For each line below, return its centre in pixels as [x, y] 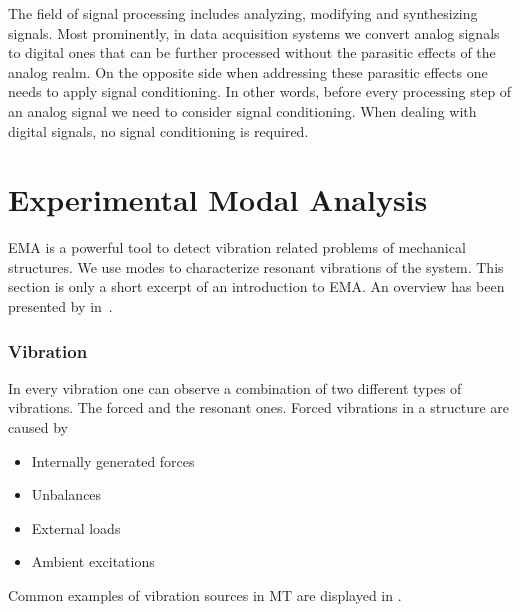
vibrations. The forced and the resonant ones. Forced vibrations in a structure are [259, 407]
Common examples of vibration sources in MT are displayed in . [205, 595]
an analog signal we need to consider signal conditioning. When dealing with [242, 110]
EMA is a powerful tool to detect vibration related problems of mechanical [237, 247]
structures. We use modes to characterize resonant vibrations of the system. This [256, 266]
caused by [38, 427]
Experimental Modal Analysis [218, 199]
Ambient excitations [93, 561]
